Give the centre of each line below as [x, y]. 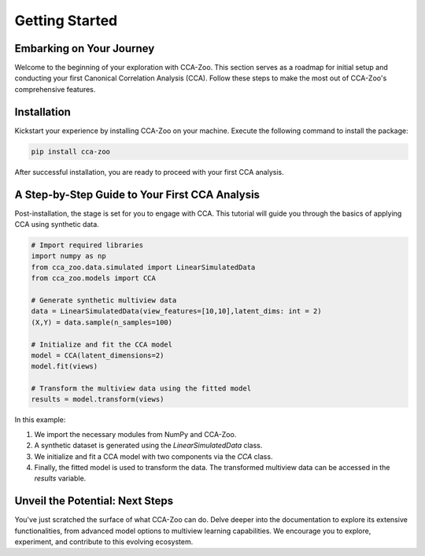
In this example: [40, 420]
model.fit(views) [65, 367]
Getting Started [66, 20]
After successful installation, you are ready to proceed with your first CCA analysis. [150, 172]
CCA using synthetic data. [57, 224]
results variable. [60, 478]
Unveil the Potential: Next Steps [94, 501]
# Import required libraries [87, 245]
